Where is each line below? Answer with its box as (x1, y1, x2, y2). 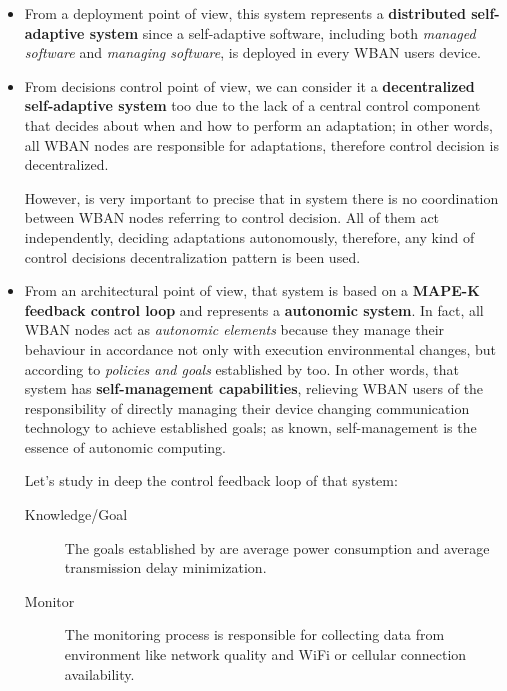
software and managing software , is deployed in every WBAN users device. (24, 42, 481, 63)
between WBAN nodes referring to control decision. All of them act (24, 207, 440, 228)
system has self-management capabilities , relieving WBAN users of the (24, 378, 484, 399)
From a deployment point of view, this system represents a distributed (24, 3, 466, 23)
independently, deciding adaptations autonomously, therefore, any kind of (24, 226, 475, 247)
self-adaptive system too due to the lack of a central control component (24, 95, 481, 116)
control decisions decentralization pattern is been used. (24, 246, 361, 267)
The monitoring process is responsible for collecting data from (64, 624, 445, 645)
